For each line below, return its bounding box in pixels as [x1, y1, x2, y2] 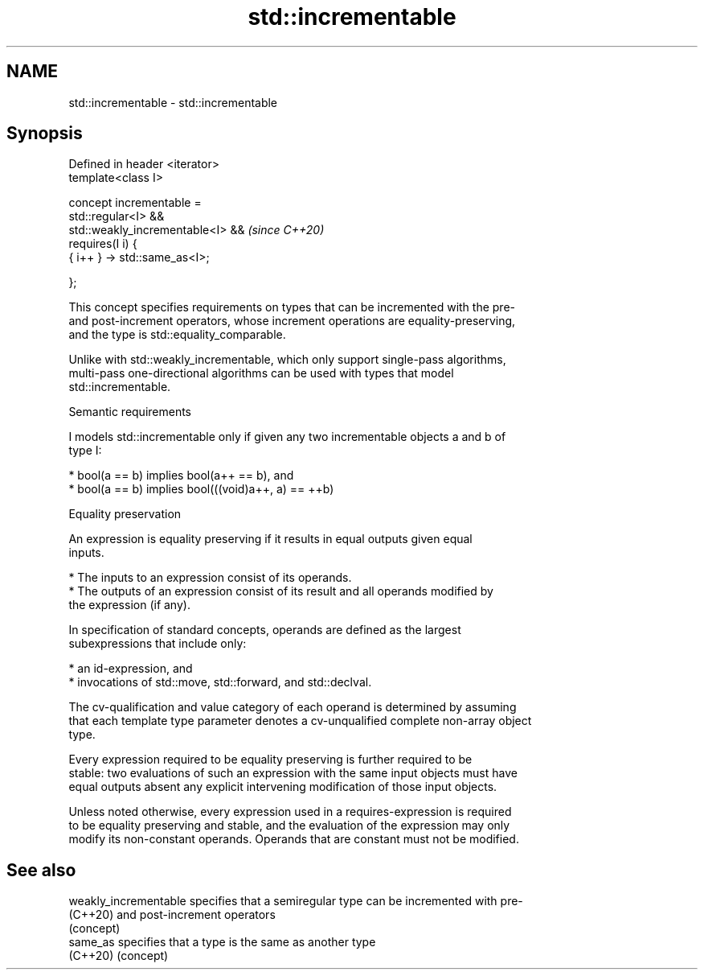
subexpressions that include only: [68, 636, 247, 651]
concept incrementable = [68, 196, 202, 210]
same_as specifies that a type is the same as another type [68, 935, 376, 949]
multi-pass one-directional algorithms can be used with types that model [68, 366, 454, 381]
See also [6, 859, 76, 880]
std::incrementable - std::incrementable [68, 95, 278, 109]
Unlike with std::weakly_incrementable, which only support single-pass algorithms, [68, 352, 506, 367]
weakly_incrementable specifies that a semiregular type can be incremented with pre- [68, 894, 523, 908]
